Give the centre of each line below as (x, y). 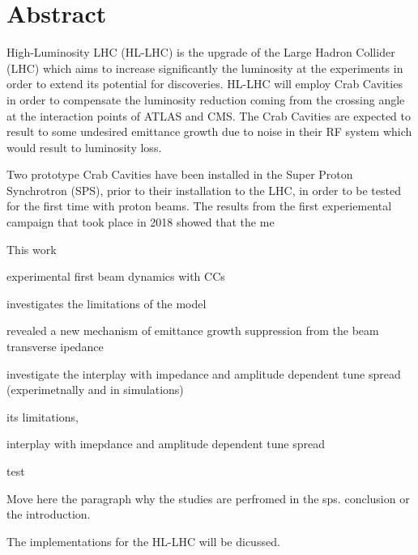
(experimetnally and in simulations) (95, 390)
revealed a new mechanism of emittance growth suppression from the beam (193, 330)
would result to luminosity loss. (84, 147)
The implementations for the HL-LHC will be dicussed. (143, 541)
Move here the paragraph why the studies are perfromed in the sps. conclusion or (208, 498)
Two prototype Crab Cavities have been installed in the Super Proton (180, 174)
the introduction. (49, 514)
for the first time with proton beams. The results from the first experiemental (199, 206)
